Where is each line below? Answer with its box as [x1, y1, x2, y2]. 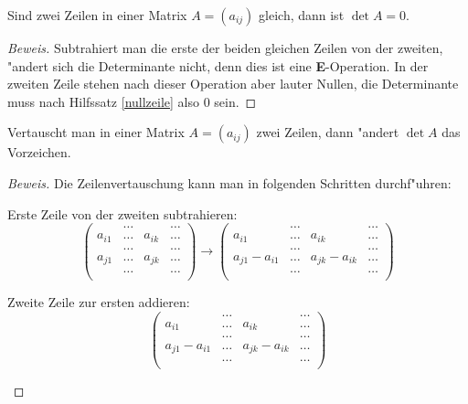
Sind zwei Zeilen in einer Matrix [7, 5, 187, 24]
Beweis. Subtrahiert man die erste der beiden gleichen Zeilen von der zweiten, [7, 38, 443, 57]
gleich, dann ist [259, 5, 345, 24]
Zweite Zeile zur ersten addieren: [7, 292, 190, 312]
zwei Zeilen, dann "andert [256, 122, 399, 142]
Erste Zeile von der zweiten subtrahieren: [7, 204, 238, 223]
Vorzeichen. [7, 143, 71, 162]
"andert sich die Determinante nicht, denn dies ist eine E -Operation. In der [7, 56, 429, 75]
